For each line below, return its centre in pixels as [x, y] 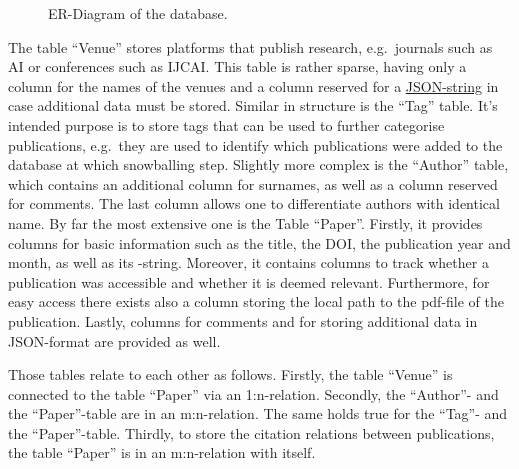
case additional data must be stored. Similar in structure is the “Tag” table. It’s [253, 105]
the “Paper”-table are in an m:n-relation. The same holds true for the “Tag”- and [258, 413]
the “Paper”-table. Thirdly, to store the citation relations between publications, [251, 432]
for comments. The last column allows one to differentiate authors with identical [254, 203]
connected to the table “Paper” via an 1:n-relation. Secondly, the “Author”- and [253, 393]
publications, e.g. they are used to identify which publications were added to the [255, 144]
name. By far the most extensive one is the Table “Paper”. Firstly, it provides [245, 222]
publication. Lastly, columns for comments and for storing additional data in [243, 320]
